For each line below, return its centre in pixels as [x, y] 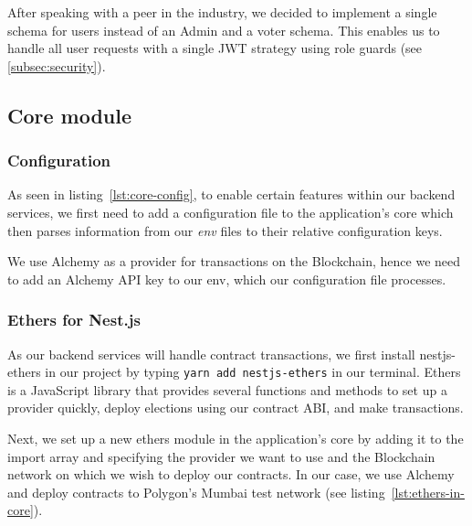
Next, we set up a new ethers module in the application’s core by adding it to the [236, 438]
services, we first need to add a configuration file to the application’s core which [231, 212]
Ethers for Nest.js [74, 320]
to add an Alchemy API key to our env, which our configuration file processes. [227, 279]
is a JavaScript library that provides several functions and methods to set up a [227, 389]
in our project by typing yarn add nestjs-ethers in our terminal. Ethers [253, 372]
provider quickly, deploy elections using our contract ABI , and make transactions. [236, 408]
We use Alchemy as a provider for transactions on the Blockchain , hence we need [234, 261]
